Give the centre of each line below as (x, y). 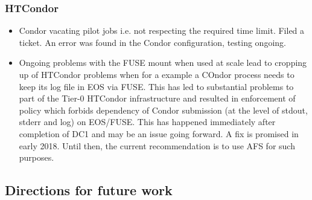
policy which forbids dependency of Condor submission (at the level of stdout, (163, 110)
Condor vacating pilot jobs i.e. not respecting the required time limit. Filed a (162, 31)
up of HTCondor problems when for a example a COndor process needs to (157, 74)
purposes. (37, 157)
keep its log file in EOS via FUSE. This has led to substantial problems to (156, 86)
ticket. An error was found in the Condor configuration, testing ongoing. (152, 42)
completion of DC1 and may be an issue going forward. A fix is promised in (159, 133)
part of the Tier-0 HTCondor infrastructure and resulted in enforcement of (157, 98)
